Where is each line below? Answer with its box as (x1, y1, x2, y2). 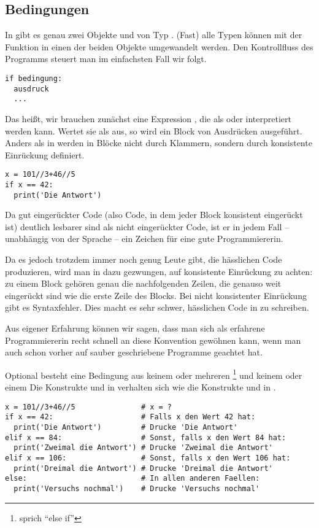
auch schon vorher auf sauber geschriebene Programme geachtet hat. (5, 346, 263, 359)
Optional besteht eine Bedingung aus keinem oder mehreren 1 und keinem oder (5, 367, 302, 381)
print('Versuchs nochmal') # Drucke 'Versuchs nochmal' (13, 484, 260, 493)
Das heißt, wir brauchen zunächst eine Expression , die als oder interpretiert (5, 112, 291, 125)
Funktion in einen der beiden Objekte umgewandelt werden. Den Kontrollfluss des (5, 40, 313, 53)
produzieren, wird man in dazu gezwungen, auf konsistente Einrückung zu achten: (5, 265, 313, 278)
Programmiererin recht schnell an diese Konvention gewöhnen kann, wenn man (5, 333, 301, 346)
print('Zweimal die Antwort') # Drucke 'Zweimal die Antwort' (13, 443, 273, 452)
